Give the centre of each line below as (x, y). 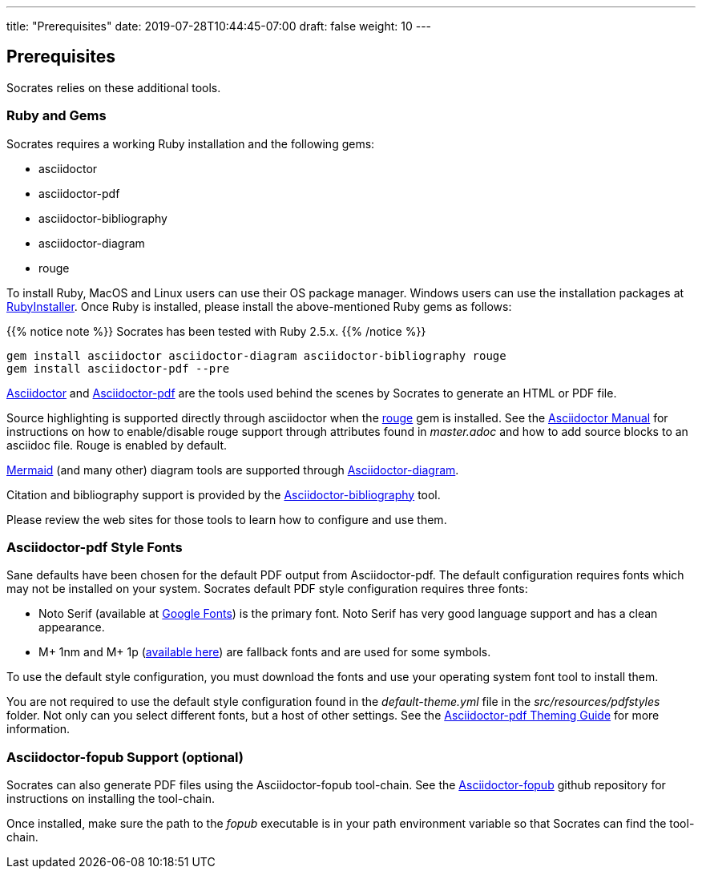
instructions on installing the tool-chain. (111, 799)
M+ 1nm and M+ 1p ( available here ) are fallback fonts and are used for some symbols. (265, 652)
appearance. (72, 627)
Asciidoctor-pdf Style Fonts (95, 547)
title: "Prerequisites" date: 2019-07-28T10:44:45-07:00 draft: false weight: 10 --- (219, 26)
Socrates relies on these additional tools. (114, 87)
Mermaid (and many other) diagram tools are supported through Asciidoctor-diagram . (233, 470)
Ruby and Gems (56, 116)
